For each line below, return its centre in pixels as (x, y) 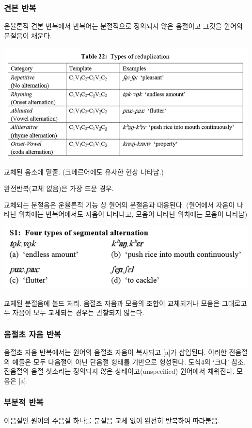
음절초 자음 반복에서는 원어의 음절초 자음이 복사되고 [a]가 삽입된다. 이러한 (115, 352)
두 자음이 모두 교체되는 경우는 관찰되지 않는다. (74, 312)
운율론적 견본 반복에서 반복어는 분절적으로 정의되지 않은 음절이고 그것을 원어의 (123, 26)
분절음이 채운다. (28, 35)
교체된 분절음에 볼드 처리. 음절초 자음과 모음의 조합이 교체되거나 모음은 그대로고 (126, 303)
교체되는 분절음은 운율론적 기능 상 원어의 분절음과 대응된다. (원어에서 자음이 (119, 204)
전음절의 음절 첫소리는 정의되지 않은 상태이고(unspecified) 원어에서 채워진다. (119, 371)
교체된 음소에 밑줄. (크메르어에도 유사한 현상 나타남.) (84, 172)
